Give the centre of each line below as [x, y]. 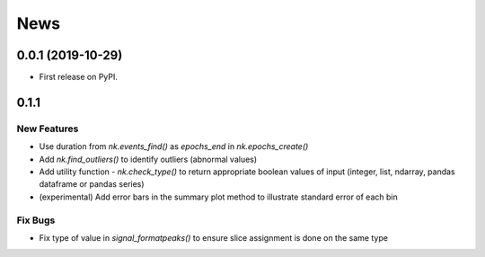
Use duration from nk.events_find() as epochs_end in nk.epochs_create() [174, 146]
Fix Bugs [36, 220]
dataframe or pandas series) [92, 184]
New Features [48, 128]
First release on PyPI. [79, 77]
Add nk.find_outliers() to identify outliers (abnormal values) [148, 159]
